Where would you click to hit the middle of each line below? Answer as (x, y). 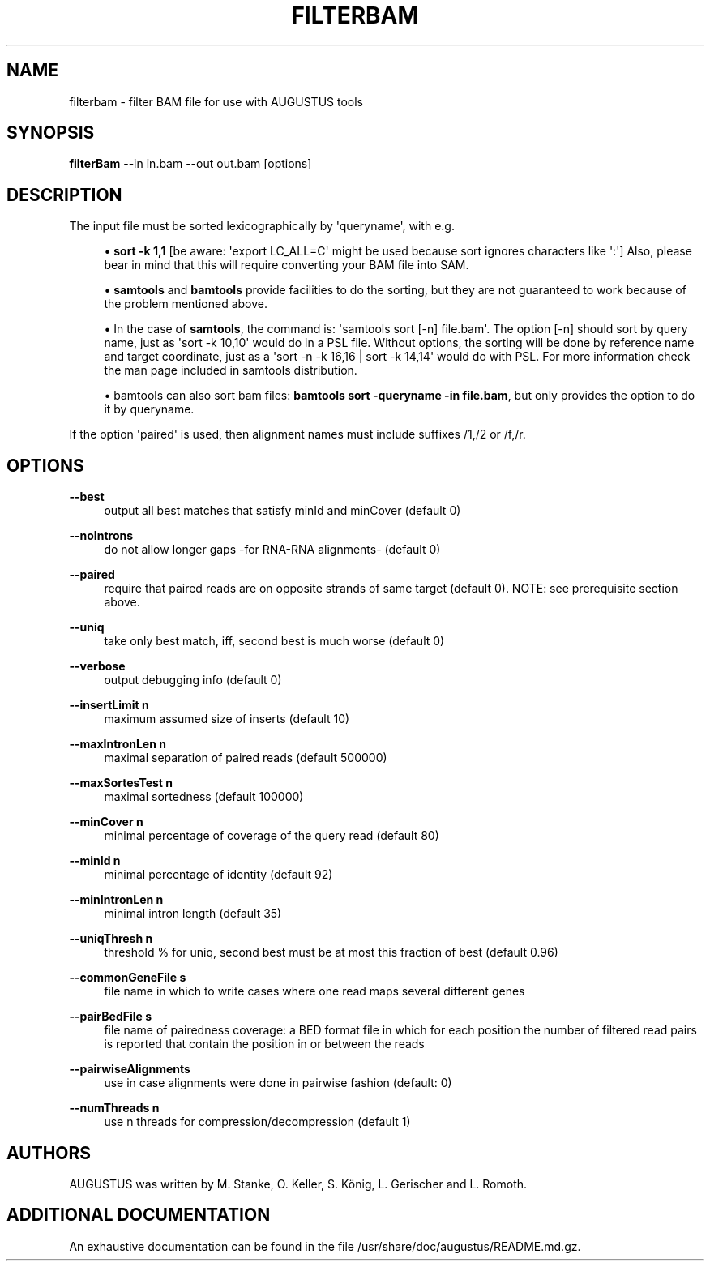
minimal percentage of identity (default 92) (218, 875)
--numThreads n (114, 1108)
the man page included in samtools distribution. (231, 370)
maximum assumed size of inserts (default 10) (227, 719)
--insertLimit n (109, 705)
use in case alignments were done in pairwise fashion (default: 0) (278, 1083)
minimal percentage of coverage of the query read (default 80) (272, 836)
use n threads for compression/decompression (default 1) (257, 1122)
